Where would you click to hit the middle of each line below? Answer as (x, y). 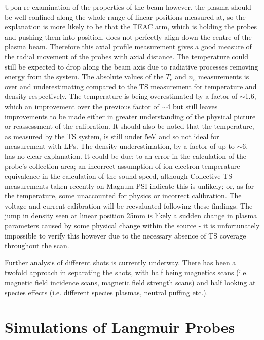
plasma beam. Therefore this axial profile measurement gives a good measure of (128, 46)
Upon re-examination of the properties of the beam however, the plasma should (128, 7)
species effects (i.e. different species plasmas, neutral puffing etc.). (106, 292)
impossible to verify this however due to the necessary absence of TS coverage (125, 235)
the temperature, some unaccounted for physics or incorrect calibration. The (123, 196)
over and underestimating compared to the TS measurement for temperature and (131, 86)
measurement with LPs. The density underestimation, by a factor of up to (120, 146)
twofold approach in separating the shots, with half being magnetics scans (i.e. (126, 272)
